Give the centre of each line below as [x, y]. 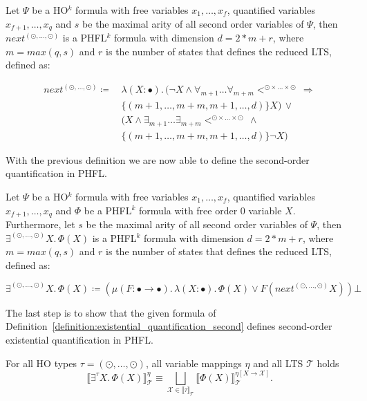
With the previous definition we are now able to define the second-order [158, 159]
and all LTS [278, 363]
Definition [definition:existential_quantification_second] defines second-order [169, 326]
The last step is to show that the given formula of [111, 312]
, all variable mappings [194, 363]
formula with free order [188, 210]
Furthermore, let [40, 224]
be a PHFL [108, 210]
